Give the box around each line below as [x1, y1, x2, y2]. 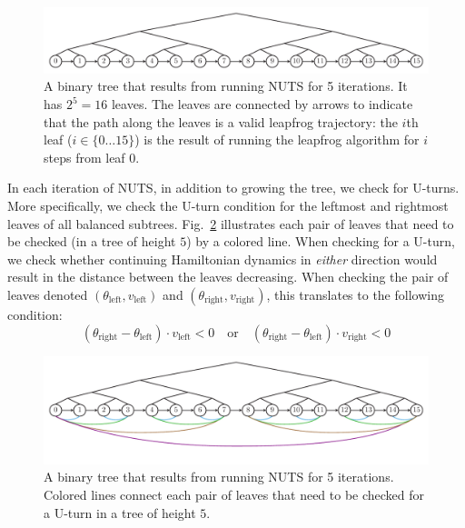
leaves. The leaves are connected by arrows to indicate [111, 95, 413, 114]
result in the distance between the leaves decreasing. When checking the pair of [7, 267, 449, 286]
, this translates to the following [266, 285, 444, 304]
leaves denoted [7, 285, 88, 304]
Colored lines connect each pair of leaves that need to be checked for [44, 485, 425, 504]
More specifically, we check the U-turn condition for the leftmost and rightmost [7, 196, 449, 215]
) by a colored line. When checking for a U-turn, [186, 232, 455, 251]
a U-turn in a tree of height [44, 503, 196, 522]
